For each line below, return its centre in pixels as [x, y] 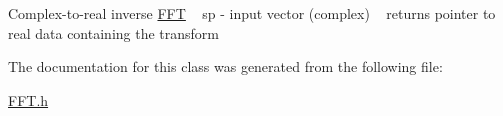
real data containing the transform [113, 32]
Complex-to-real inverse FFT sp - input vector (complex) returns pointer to [252, 13]
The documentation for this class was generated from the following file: [225, 66]
